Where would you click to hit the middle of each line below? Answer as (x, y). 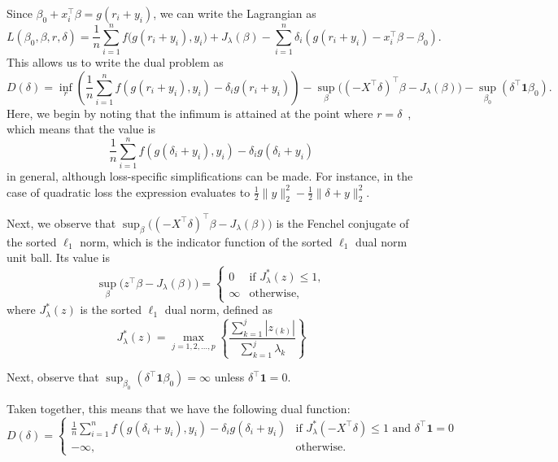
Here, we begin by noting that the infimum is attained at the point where (190, 113)
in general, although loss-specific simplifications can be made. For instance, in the (210, 176)
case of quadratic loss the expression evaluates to (129, 192)
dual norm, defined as (219, 309)
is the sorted (111, 309)
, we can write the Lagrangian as (235, 13)
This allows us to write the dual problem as (115, 62)
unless (229, 377)
